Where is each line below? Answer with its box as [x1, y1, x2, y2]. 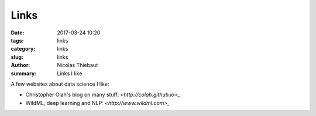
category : [11, 45, 36, 52]
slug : [11, 53, 23, 61]
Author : [11, 62, 30, 69]
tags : [11, 37, 24, 44]
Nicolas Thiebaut [57, 62, 98, 69]
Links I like [57, 70, 83, 77]
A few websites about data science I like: [11, 80, 109, 87]
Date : [11, 29, 25, 36]
